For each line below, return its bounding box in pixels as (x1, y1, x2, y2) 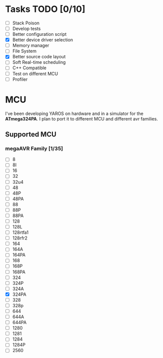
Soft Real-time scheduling (12, 59, 66, 65)
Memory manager (12, 42, 49, 48)
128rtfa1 (12, 230, 29, 236)
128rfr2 (12, 235, 28, 241)
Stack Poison (12, 20, 40, 26)
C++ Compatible (12, 65, 47, 71)
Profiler (12, 76, 28, 82)
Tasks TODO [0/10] (5, 3, 86, 15)
